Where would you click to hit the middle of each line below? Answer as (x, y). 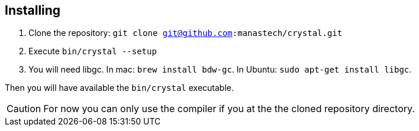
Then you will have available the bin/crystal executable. (120, 88)
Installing (33, 10)
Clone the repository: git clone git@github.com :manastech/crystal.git (186, 33)
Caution (24, 109)
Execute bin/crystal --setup (93, 51)
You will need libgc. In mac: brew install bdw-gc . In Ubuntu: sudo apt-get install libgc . (220, 70)
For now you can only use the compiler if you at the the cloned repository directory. (229, 109)
